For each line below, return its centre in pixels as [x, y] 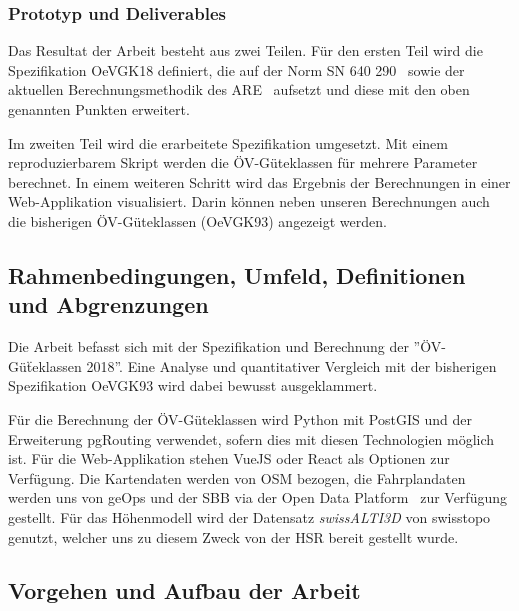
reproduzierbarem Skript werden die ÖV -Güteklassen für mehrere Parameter [243, 162]
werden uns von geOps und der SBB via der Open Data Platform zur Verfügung [257, 497]
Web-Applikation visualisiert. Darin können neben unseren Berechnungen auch [249, 201]
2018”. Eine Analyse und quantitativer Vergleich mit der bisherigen [291, 365]
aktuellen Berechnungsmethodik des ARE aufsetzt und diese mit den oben [239, 89]
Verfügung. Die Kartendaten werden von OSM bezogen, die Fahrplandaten [237, 477]
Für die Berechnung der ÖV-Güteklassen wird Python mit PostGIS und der [240, 418]
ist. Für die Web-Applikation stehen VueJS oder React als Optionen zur [229, 458]
